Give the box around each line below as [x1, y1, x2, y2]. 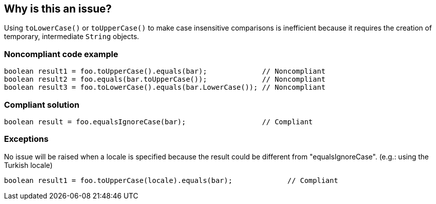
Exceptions [4, 134, 49, 144]
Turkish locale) [4, 160, 53, 169]
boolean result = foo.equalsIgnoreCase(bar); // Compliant [4, 117, 313, 126]
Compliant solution [4, 99, 80, 110]
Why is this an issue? [4, 3, 112, 15]
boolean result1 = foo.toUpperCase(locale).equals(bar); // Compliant [4, 176, 338, 184]
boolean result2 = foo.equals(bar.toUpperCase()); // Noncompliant [4, 75, 326, 84]
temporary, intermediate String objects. [4, 32, 139, 41]
